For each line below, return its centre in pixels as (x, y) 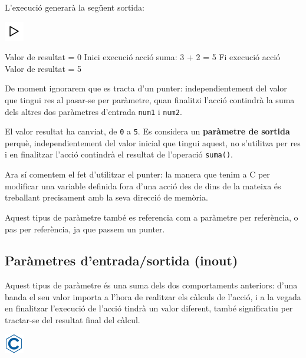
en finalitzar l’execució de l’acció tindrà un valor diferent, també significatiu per (149, 308)
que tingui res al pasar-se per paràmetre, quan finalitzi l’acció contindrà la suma (150, 99)
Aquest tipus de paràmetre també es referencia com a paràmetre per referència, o (152, 217)
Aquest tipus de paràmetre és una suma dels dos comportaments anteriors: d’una (151, 285)
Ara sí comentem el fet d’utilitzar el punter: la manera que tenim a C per (137, 174)
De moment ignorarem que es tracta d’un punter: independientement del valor (146, 88)
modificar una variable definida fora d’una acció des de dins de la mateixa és (143, 185)
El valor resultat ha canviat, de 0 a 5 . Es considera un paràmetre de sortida (147, 131)
